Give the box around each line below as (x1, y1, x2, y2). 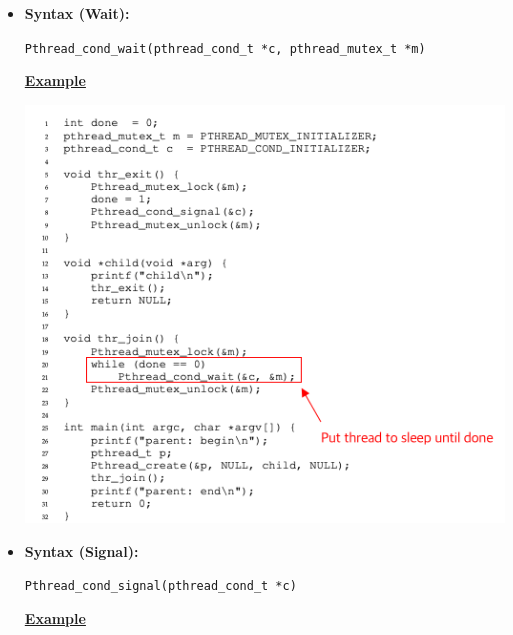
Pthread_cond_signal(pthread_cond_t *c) (24, 579, 297, 594)
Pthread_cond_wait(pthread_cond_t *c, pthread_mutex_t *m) (24, 41, 426, 56)
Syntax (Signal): (24, 540, 139, 561)
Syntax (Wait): (24, 3, 130, 23)
